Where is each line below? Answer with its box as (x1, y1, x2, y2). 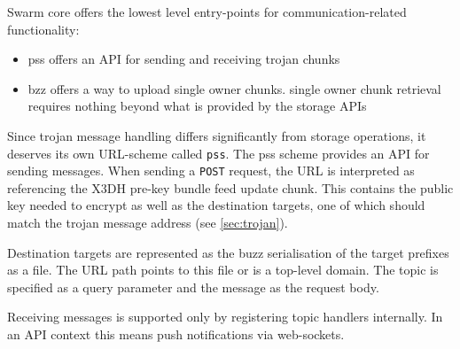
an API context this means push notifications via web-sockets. (7, 325, 345, 344)
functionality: (7, 19, 80, 38)
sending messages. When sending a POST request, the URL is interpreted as (7, 161, 415, 180)
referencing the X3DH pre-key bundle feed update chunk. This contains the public (7, 178, 454, 197)
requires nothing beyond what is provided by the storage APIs (27, 97, 367, 115)
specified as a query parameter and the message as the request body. (7, 277, 379, 296)
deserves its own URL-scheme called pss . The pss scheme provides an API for (7, 143, 430, 162)
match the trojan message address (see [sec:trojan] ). (7, 213, 288, 232)
